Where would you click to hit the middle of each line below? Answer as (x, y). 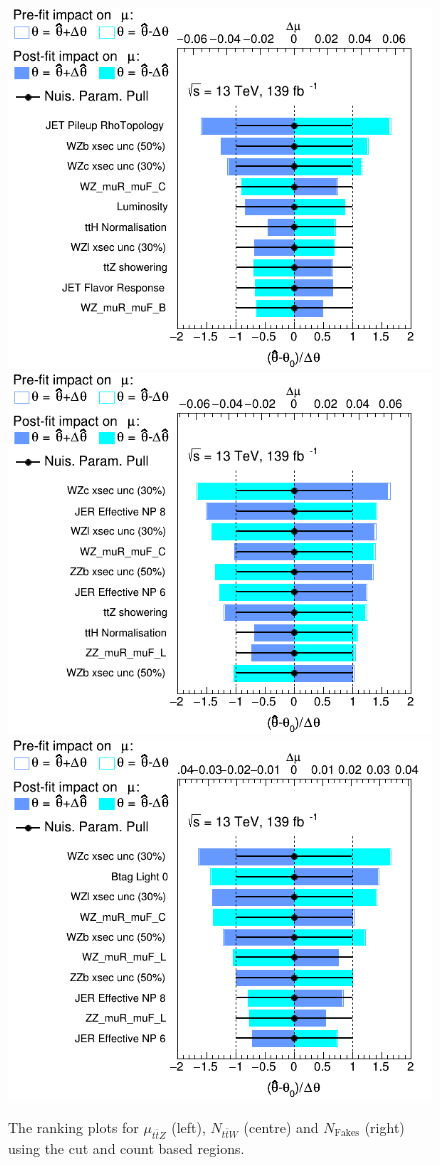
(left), (188, 1126)
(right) (384, 1126)
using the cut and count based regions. (126, 1147)
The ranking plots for (73, 1126)
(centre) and (281, 1126)
